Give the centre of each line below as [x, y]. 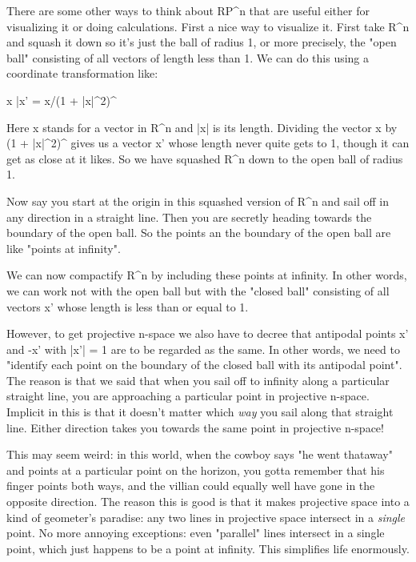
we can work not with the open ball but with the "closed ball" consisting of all [198, 290]
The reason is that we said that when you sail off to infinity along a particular [198, 380]
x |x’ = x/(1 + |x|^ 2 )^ [62, 100]
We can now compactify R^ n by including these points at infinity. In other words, [207, 275]
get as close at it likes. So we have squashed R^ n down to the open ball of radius [205, 158]
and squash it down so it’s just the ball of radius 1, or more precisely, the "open [202, 42]
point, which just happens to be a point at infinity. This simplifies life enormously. [208, 548]
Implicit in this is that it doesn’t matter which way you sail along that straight [200, 412]
